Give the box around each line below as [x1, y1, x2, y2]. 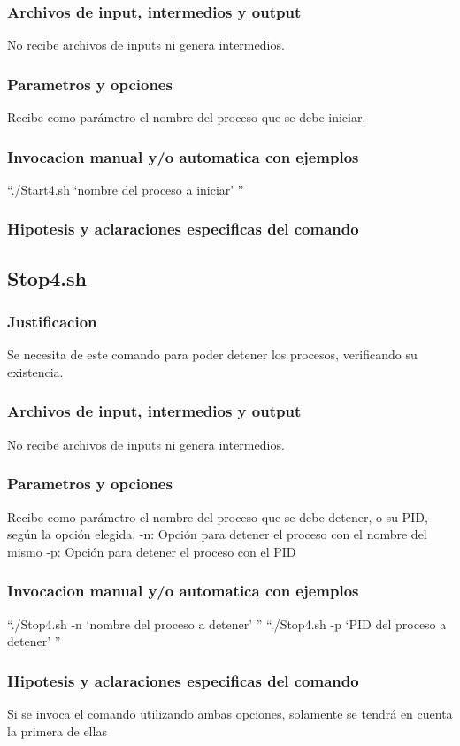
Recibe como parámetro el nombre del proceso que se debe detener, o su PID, [7, 507, 428, 526]
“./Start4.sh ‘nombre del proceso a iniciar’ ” [7, 180, 244, 198]
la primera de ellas [7, 721, 107, 740]
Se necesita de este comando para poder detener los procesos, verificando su [7, 345, 418, 364]
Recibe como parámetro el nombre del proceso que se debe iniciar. [7, 108, 366, 127]
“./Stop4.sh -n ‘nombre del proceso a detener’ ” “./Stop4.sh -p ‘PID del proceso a [7, 614, 447, 633]
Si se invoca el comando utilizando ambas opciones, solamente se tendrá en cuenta [7, 704, 453, 722]
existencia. [7, 362, 64, 381]
